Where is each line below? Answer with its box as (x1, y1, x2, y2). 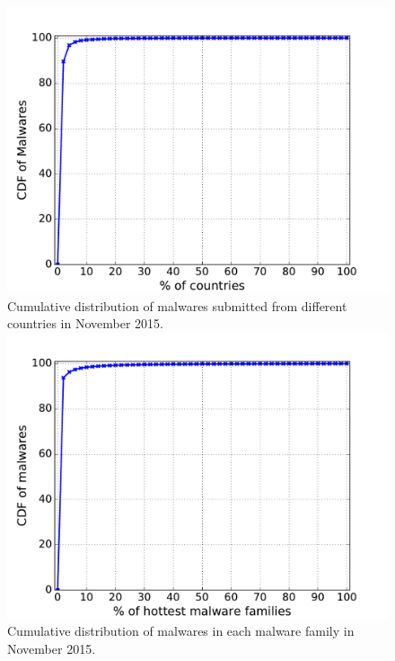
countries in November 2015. (7, 314, 163, 333)
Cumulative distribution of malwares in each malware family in (7, 621, 355, 640)
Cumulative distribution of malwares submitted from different (7, 296, 347, 315)
